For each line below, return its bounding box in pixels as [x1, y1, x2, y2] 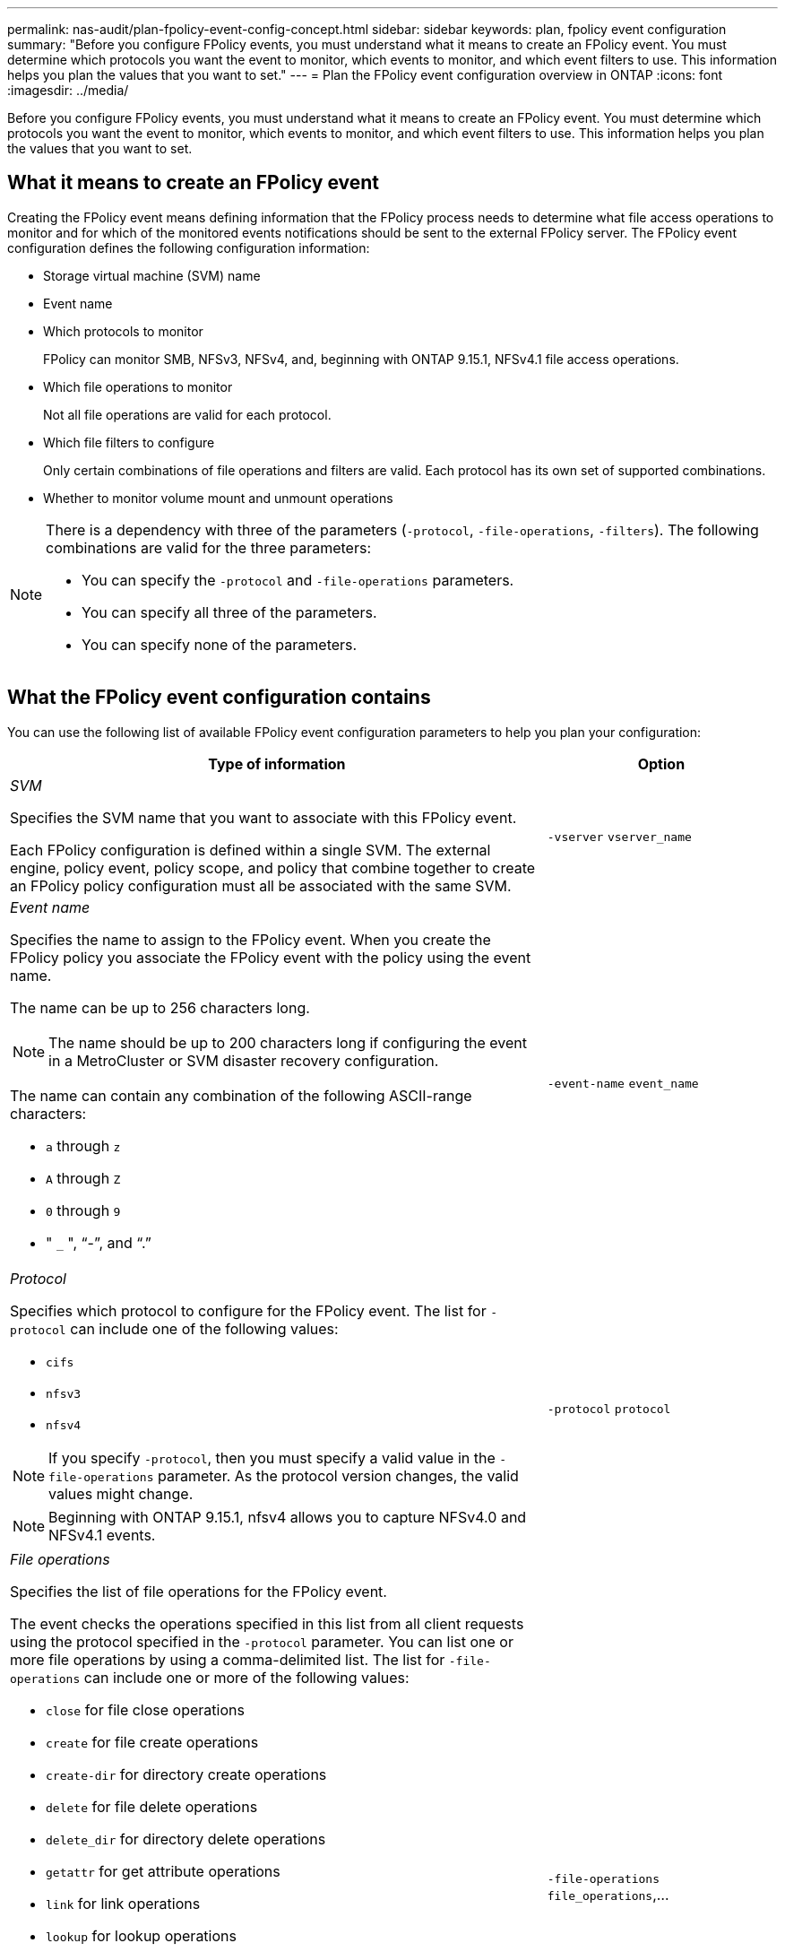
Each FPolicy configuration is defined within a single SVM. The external [10, 840, 491, 859]
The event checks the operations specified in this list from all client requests [10, 1614, 524, 1633]
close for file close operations [46, 1700, 245, 1719]
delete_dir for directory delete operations [46, 1829, 326, 1848]
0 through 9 [46, 1201, 121, 1219]
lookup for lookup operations [46, 1926, 237, 1945]
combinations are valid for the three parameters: [46, 538, 372, 557]
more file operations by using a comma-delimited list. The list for [10, 1650, 445, 1669]
